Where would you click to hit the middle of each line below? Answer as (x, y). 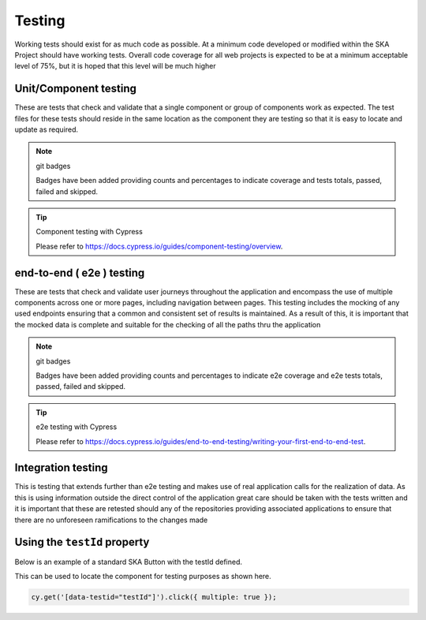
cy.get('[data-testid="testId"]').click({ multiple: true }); (154, 597)
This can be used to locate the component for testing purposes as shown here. (143, 576)
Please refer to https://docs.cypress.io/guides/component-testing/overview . (159, 246)
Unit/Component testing (76, 89)
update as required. (47, 129)
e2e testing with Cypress (77, 427)
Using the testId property (82, 542)
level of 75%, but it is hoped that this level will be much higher (115, 66)
